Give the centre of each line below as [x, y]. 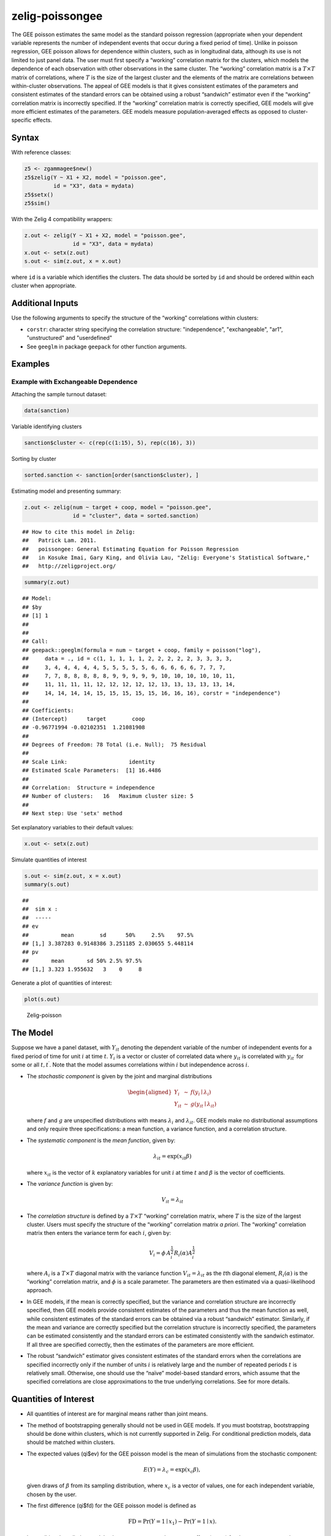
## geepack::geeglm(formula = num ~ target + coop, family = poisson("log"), [142, 650]
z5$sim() [37, 203]
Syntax [25, 138]
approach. [40, 1290]
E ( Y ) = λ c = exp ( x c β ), [172, 1470]
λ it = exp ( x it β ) [173, 1157]
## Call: [35, 641]
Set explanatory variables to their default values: [73, 827]
